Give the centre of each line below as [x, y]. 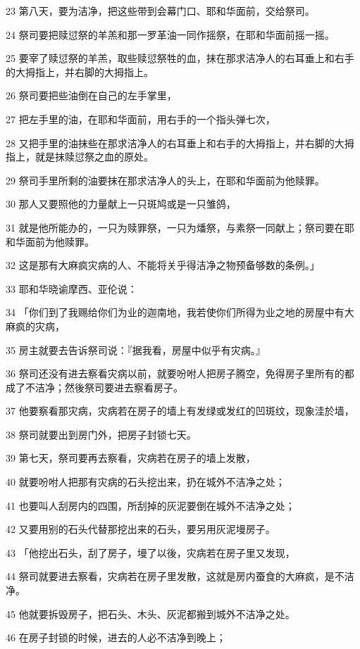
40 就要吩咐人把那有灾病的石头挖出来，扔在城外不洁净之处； [145, 482]
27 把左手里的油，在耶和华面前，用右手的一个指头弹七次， [141, 119]
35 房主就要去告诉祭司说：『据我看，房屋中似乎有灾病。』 [136, 349]
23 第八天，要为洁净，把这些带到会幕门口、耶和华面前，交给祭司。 [160, 11]
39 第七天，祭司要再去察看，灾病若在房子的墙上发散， [131, 458]
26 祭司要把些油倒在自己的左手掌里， [91, 95]
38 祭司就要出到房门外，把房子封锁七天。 [101, 434]
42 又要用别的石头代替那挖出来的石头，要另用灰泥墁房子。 [141, 529]
